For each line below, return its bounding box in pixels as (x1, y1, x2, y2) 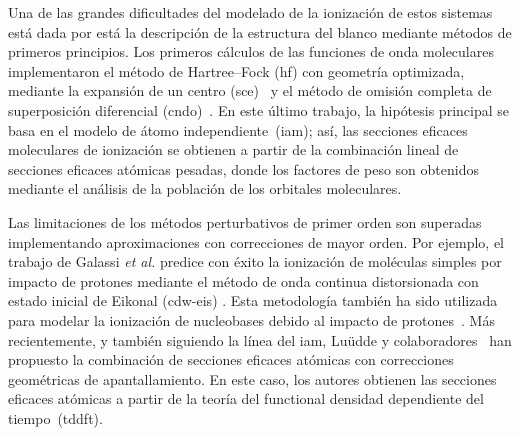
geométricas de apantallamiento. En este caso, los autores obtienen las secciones (8, 368, 497, 389)
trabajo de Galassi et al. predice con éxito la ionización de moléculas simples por (8, 251, 502, 272)
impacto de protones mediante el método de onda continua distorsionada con (8, 270, 479, 291)
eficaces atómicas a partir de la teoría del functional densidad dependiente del (8, 388, 484, 409)
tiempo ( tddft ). (8, 407, 103, 428)
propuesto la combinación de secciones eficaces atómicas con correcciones (8, 349, 454, 370)
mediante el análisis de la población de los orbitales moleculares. (8, 178, 402, 199)
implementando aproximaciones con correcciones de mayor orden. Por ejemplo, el (8, 231, 504, 252)
